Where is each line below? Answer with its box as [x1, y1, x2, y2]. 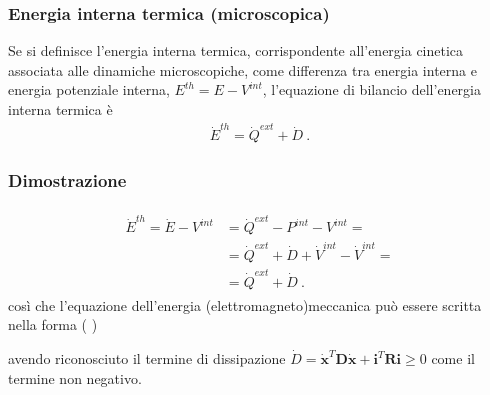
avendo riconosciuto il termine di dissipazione [8, 348, 286, 369]
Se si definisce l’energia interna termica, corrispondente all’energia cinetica [8, 40, 464, 61]
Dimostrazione [8, 168, 127, 193]
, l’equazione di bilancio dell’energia [262, 79, 481, 100]
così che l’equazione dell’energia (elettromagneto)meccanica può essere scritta [8, 294, 482, 315]
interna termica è [8, 99, 113, 119]
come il [431, 348, 475, 369]
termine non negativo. [8, 367, 142, 388]
